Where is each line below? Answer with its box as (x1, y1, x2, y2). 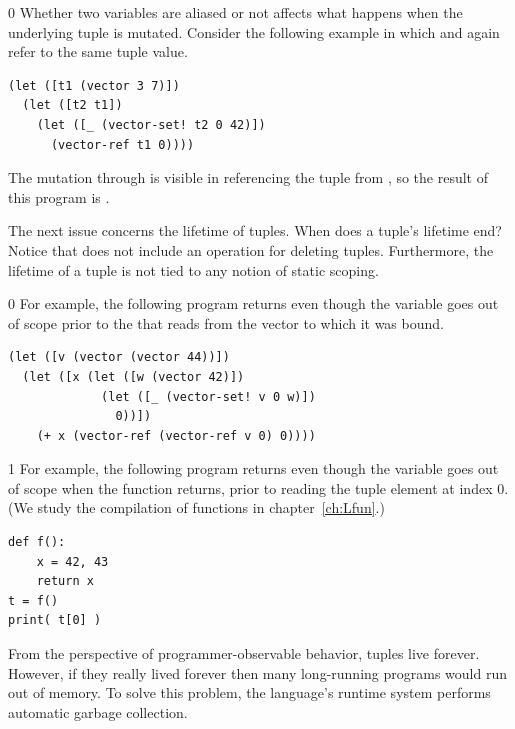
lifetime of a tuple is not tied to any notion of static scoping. (8, 259, 379, 280)
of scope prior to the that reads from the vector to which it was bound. (8, 312, 444, 333)
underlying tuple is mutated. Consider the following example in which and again (8, 21, 500, 42)
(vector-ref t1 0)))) (50, 137, 195, 152)
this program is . (8, 186, 110, 207)
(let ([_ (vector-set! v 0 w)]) (101, 389, 316, 404)
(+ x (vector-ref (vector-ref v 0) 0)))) (36, 428, 316, 443)
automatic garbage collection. (8, 701, 188, 722)
